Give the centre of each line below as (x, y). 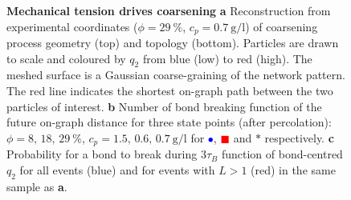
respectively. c (299, 137)
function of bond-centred (282, 154)
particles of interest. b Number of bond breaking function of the (164, 106)
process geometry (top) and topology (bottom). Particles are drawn (173, 43)
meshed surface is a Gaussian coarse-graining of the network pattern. (176, 75)
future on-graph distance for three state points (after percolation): (169, 122)
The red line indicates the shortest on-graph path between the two (170, 91)
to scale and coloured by (66, 58)
